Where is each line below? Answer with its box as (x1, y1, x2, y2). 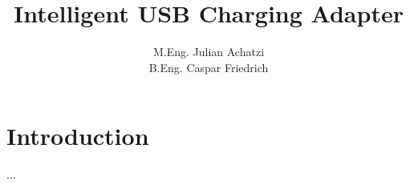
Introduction (6, 119, 149, 152)
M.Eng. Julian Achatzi (152, 43, 265, 60)
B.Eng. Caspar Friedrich (148, 58, 269, 75)
